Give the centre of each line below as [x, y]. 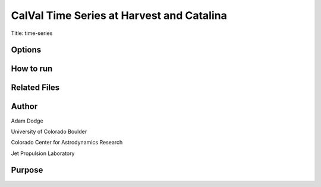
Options [26, 50]
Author [24, 107]
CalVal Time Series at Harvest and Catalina [119, 15]
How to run [32, 69]
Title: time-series [32, 33]
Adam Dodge [27, 121]
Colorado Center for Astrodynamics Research [67, 143]
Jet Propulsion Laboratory [43, 153]
